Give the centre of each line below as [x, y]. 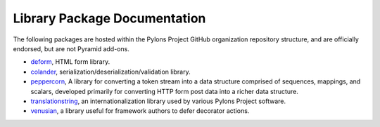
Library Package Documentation [109, 18]
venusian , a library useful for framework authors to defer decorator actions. [140, 111]
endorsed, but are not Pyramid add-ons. [71, 48]
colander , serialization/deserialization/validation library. [110, 72]
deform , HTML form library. [70, 62]
